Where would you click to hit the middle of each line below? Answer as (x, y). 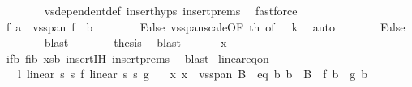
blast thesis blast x (135, 42)
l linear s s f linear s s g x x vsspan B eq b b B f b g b (193, 74)
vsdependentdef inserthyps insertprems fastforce (171, 10)
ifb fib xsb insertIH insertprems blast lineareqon (137, 58)
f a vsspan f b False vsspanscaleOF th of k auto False (206, 26)
